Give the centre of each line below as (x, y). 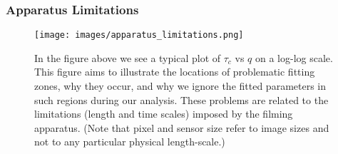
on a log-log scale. (294, 57)
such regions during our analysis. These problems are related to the (181, 99)
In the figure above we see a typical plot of (128, 57)
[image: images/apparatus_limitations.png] (139, 35)
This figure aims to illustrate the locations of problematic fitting (175, 72)
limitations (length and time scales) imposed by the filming (164, 114)
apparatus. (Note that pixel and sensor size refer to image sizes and (182, 127)
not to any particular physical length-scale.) (130, 142)
